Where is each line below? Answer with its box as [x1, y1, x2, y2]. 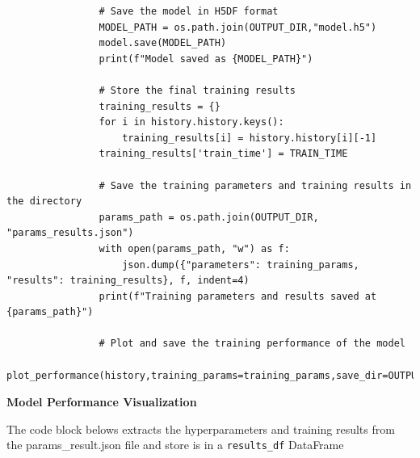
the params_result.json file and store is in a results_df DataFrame [6, 436, 344, 453]
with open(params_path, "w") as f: [99, 242, 290, 254]
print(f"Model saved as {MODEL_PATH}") [99, 53, 313, 65]
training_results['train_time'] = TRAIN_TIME [99, 148, 348, 160]
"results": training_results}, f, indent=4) [6, 275, 250, 287]
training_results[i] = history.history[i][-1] [122, 132, 377, 144]
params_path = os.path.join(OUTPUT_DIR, [99, 211, 319, 223]
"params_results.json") [6, 227, 134, 239]
